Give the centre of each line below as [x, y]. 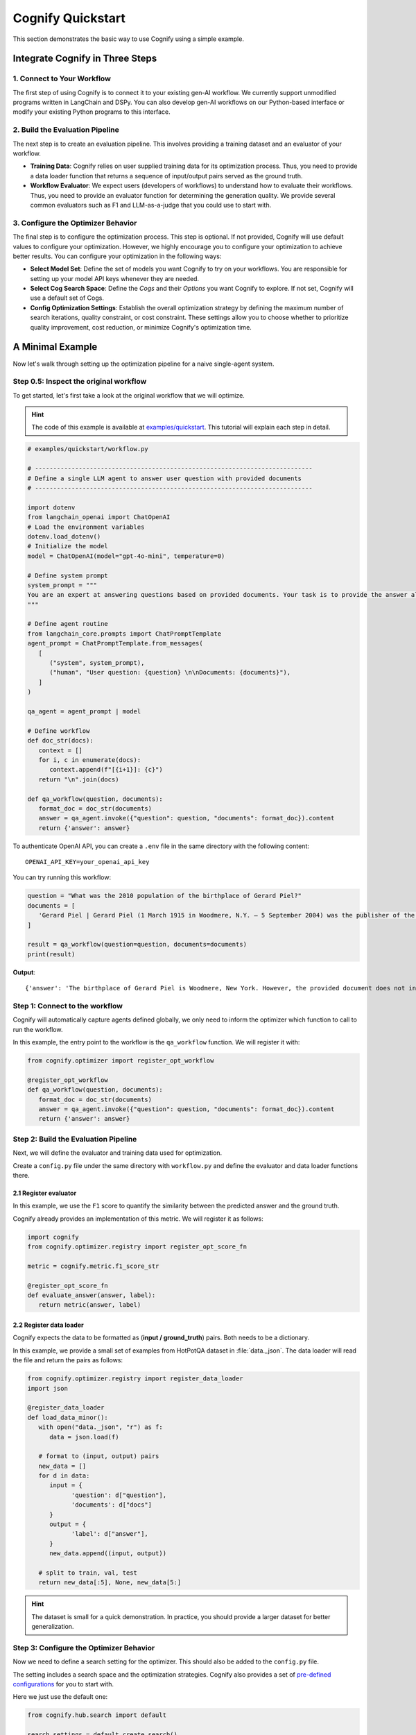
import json [48, 1388]
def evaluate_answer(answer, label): [92, 1295]
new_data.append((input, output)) [108, 1554]
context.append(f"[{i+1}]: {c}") [106, 770]
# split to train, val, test [88, 1573]
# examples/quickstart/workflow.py [88, 449]
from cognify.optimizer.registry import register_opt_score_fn [137, 1247]
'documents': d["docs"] [112, 1505]
